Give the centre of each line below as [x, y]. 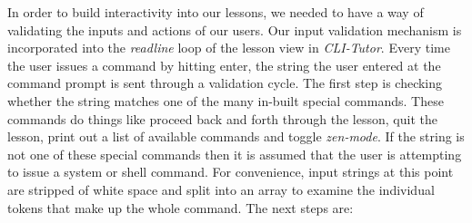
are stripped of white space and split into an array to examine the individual [221, 189]
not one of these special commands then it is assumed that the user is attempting [235, 154]
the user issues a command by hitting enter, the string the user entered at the [224, 65]
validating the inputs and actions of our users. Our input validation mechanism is [235, 29]
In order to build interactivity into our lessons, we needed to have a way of [216, 12]
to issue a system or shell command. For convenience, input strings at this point [231, 172]
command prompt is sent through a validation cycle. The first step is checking [225, 83]
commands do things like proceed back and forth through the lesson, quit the [222, 118]
